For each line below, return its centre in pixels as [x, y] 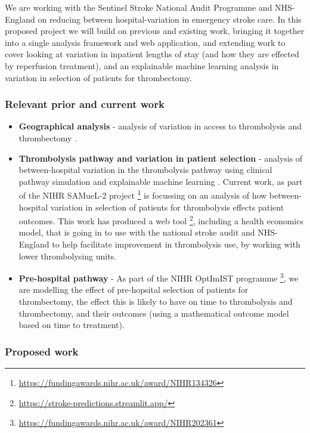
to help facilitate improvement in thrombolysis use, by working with [176, 244]
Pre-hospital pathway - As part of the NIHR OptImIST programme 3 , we [159, 277]
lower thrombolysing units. [67, 256]
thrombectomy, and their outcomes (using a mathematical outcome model [154, 313]
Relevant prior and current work [85, 104]
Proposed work [42, 351]
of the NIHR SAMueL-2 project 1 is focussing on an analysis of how [143, 194]
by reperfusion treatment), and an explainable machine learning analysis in [142, 65]
